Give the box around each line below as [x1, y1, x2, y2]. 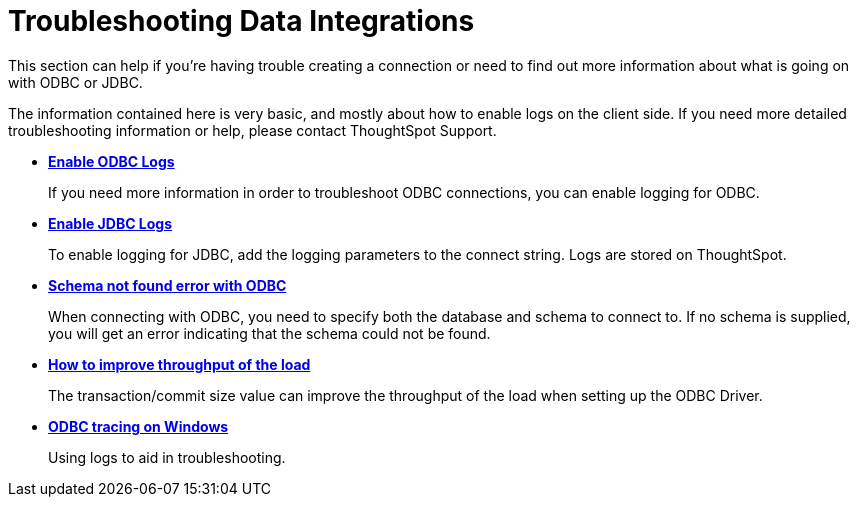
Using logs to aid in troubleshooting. [48, 448, 286, 466]
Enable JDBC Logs [48, 214, 173, 232]
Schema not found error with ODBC [48, 276, 287, 294]
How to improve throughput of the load [48, 355, 311, 373]
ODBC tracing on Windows [48, 417, 229, 435]
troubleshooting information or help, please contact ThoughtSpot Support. [8, 121, 497, 139]
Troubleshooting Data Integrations [8, 4, 475, 38]
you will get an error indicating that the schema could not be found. [48, 324, 491, 342]
